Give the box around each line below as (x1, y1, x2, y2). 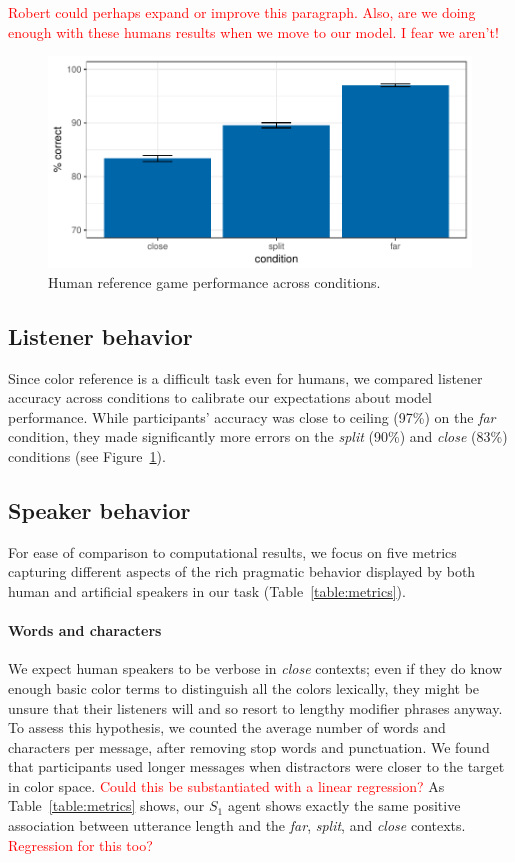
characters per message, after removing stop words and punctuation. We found (8, 736, 490, 757)
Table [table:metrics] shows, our (8, 795, 205, 816)
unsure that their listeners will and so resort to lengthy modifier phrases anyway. (8, 697, 503, 718)
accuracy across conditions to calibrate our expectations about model (8, 387, 432, 408)
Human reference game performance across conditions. (48, 271, 381, 292)
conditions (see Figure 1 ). (8, 445, 166, 466)
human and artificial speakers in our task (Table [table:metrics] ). (8, 580, 406, 601)
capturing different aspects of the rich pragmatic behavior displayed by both (8, 561, 476, 582)
